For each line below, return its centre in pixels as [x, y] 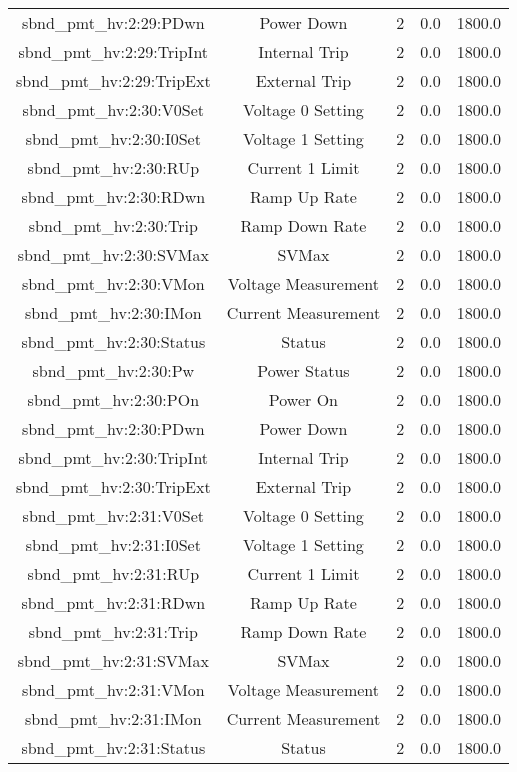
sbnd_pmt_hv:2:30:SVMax [113, 254]
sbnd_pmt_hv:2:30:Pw [113, 370]
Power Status [303, 370]
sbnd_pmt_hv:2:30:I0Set [113, 138]
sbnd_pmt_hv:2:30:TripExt [113, 486]
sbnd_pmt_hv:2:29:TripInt [113, 51]
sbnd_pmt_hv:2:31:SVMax [113, 660]
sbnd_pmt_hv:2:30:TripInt [113, 457]
